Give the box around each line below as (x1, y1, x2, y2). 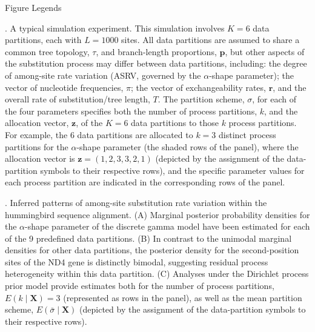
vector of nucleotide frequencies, (5, 81, 124, 93)
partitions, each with (5, 33, 82, 46)
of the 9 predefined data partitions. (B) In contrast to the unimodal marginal (5, 231, 292, 244)
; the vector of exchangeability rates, (131, 81, 266, 93)
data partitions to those (131, 116, 219, 129)
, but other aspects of (225, 45, 305, 58)
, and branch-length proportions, (96, 45, 217, 58)
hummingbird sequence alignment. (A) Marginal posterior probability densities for (5, 208, 310, 221)
